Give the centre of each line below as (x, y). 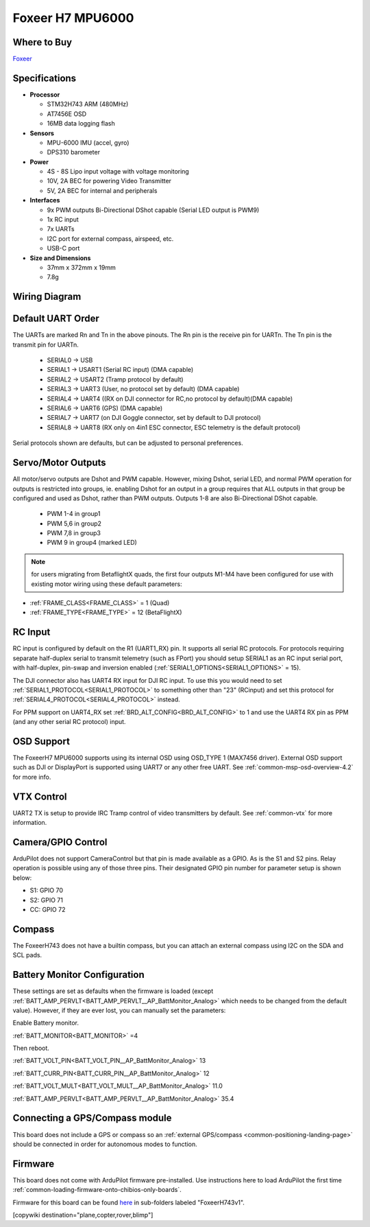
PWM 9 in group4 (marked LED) (92, 543)
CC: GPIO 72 (48, 909)
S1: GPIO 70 (46, 890)
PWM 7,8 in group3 (74, 533)
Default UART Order (56, 319)
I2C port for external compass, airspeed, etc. (110, 238)
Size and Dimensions (60, 258)
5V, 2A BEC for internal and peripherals (102, 190)
